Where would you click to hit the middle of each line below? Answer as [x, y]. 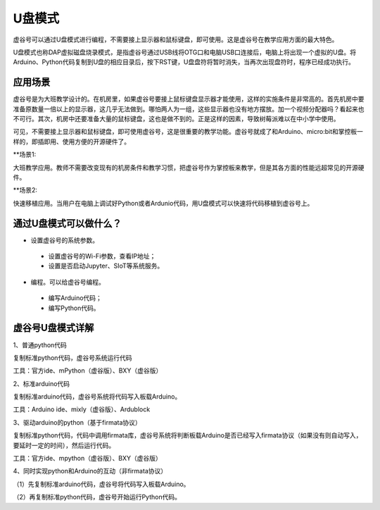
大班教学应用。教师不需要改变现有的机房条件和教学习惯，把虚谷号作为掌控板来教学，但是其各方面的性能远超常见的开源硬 [189, 167]
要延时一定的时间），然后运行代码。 [64, 445]
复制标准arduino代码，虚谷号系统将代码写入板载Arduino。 [97, 397]
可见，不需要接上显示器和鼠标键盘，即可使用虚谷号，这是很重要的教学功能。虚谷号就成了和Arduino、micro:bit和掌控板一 [188, 132]
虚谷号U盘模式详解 [53, 328]
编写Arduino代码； [75, 298]
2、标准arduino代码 [42, 383]
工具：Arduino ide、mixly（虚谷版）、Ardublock [82, 409]
